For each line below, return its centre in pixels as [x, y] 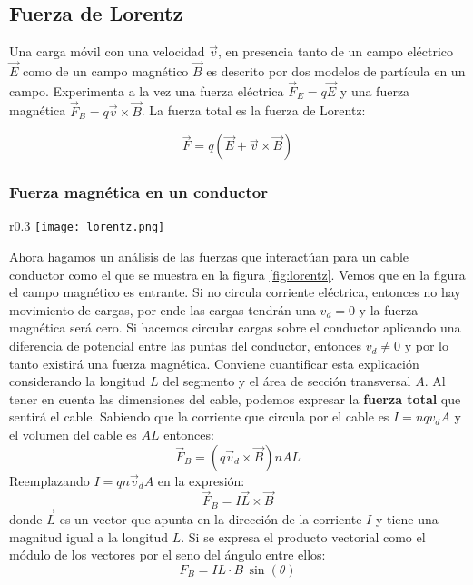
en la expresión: [201, 480]
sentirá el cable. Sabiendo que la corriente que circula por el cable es [199, 416]
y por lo [427, 346]
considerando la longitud [78, 381]
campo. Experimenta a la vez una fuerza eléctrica [147, 90]
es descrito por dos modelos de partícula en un [336, 71]
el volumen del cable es [73, 435]
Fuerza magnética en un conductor [138, 192]
